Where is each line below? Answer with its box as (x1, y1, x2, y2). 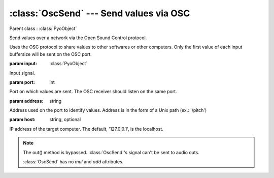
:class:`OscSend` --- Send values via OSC (9, 8, 190, 19)
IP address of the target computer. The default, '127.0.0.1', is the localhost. (9, 126, 163, 132)
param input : (9, 61, 38, 67)
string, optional (49, 116, 81, 123)
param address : (9, 98, 44, 104)
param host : (9, 116, 36, 123)
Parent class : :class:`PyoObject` (9, 25, 77, 32)
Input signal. (9, 70, 36, 76)
